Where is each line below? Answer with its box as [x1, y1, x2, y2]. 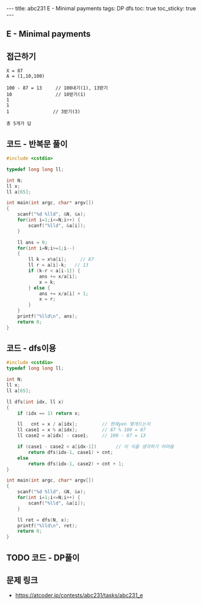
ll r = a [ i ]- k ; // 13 [28, 262, 88, 269]
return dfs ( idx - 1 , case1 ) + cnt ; [28, 449, 114, 455]
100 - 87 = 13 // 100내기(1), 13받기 [6, 85, 108, 91]
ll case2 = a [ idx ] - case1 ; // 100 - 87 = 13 [17, 432, 146, 439]
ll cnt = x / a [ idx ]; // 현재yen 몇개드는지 [17, 421, 151, 428]
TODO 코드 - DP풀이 [6, 552, 80, 563]
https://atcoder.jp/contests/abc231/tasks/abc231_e [15, 592, 143, 599]
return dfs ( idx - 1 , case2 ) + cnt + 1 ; [28, 461, 124, 467]
